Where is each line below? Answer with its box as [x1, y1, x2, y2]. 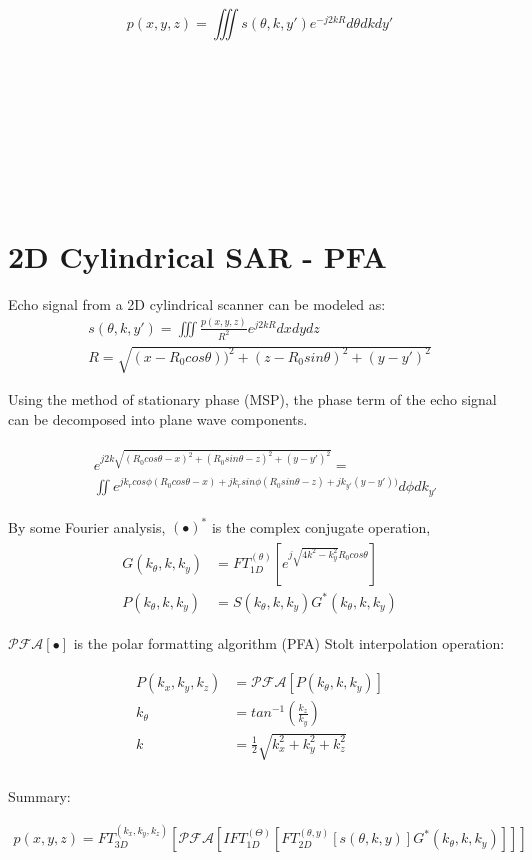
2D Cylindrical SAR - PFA [8, 235, 387, 276]
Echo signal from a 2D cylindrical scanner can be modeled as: [8, 293, 386, 314]
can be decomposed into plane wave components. [8, 408, 308, 429]
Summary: [8, 785, 71, 806]
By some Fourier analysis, [8, 516, 166, 537]
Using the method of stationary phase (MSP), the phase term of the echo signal [8, 389, 497, 410]
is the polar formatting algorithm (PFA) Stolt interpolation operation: [73, 632, 505, 653]
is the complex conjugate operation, [211, 516, 431, 537]
